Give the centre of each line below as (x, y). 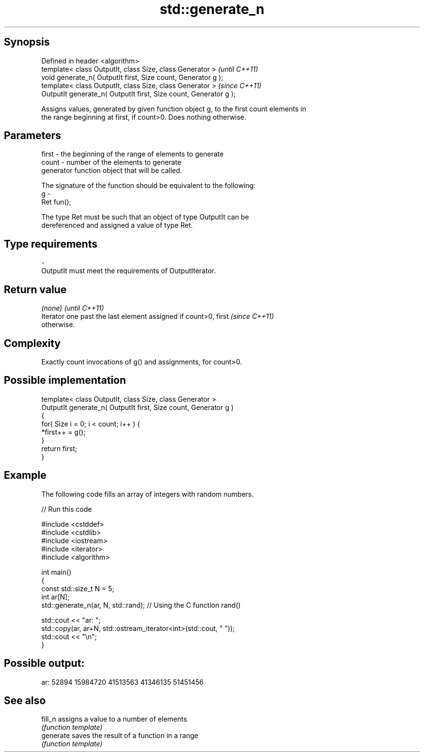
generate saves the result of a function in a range (120, 736)
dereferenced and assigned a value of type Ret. (117, 225)
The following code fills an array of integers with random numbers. (148, 494)
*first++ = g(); (63, 432)
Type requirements (51, 244)
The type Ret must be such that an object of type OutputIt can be (145, 217)
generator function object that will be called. (112, 171)
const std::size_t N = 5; (78, 588)
